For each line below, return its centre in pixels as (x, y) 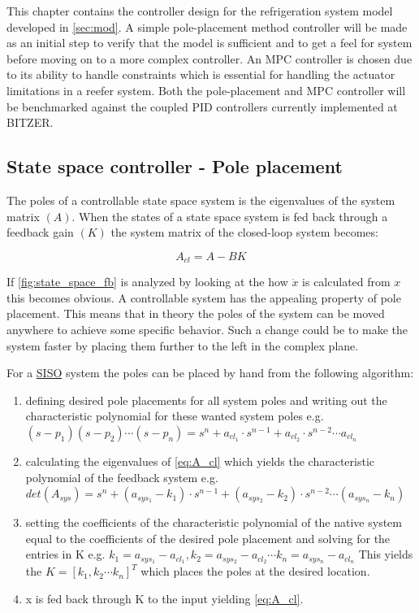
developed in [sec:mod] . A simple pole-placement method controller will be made (207, 26)
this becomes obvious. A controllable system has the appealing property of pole (204, 297)
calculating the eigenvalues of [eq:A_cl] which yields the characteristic (200, 461)
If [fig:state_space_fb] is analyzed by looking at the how (147, 282)
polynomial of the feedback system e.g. (122, 477)
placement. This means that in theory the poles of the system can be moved (196, 313)
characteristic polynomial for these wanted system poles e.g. (175, 416)
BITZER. (30, 122)
